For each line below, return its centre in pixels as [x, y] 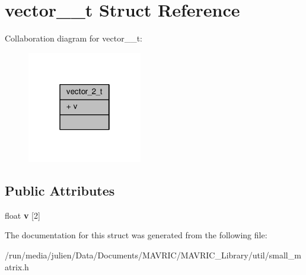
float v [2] [23, 215]
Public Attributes [60, 190]
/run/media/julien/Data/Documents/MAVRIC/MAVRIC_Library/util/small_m [153, 255]
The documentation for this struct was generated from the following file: [136, 235]
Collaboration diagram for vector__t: [74, 38]
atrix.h [17, 266]
